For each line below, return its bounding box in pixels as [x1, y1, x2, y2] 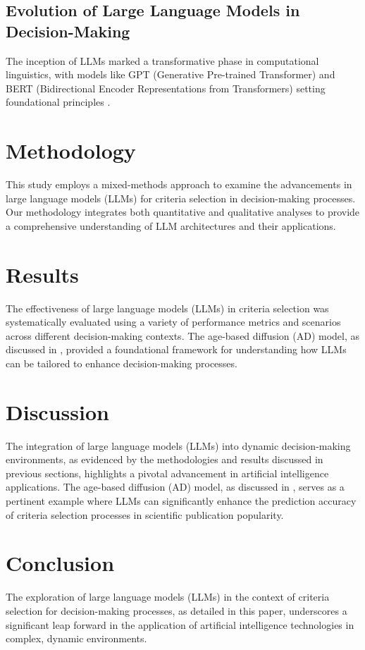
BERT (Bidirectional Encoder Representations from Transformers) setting [6, 80, 326, 95]
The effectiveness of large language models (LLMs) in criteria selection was [6, 300, 329, 315]
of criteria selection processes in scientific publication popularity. [6, 507, 284, 522]
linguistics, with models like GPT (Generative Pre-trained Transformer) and [6, 67, 335, 82]
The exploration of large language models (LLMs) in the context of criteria [6, 589, 330, 604]
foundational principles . [6, 94, 111, 109]
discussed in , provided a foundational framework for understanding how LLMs [6, 342, 347, 357]
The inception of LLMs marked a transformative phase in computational [6, 53, 319, 68]
